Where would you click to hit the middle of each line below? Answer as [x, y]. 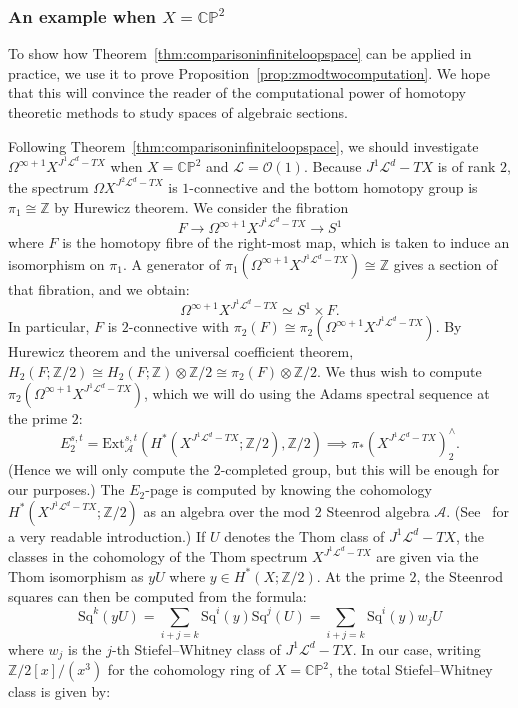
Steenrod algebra [378, 510]
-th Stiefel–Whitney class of [196, 648]
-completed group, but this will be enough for [360, 469]
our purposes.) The [66, 489]
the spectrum [48, 186]
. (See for [477, 510]
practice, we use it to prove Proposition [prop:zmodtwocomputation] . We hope [249, 72]
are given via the [427, 556]
